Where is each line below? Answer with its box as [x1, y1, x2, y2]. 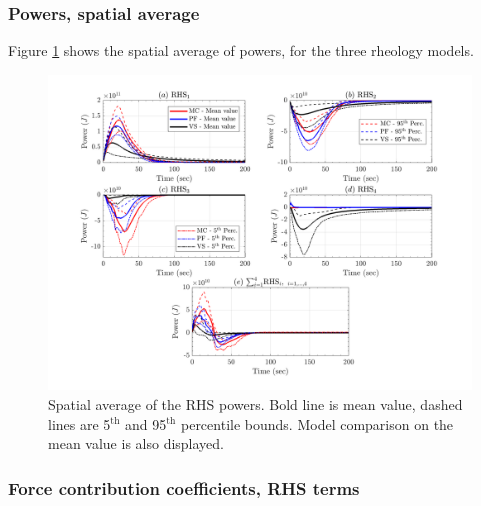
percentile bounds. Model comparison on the [180, 413, 454, 434]
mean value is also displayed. [48, 433, 224, 454]
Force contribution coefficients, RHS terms [8, 475, 360, 500]
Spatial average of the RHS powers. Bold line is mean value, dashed [48, 393, 463, 414]
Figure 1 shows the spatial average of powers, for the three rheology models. [8, 40, 474, 61]
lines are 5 [48, 413, 111, 434]
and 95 [125, 413, 167, 434]
